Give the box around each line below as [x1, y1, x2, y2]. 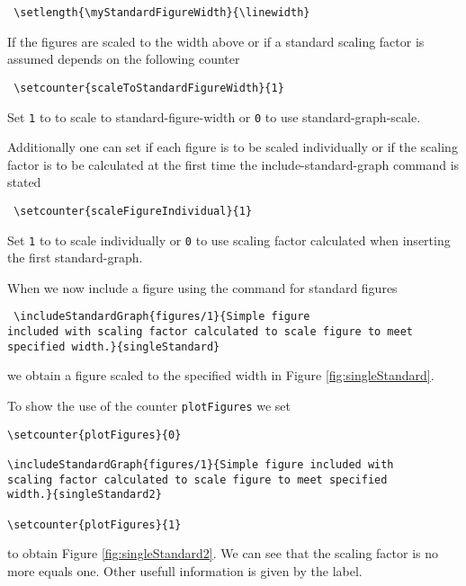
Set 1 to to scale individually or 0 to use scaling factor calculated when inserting [7, 230, 451, 249]
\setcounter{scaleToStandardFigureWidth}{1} [13, 81, 284, 94]
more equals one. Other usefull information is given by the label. [7, 561, 363, 580]
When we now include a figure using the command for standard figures [7, 278, 398, 297]
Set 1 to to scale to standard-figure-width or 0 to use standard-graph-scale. [7, 107, 421, 126]
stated [7, 173, 41, 191]
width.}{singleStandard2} [7, 488, 162, 502]
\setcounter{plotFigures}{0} [7, 428, 182, 441]
